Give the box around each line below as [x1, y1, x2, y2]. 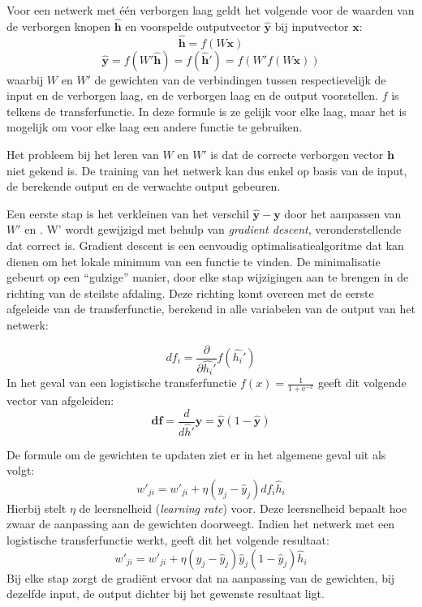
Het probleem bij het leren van [6, 146, 159, 162]
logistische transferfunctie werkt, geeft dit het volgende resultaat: [6, 532, 329, 549]
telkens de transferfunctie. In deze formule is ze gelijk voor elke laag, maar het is [6, 102, 407, 119]
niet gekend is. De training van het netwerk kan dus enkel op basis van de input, [6, 161, 407, 179]
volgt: [6, 462, 35, 479]
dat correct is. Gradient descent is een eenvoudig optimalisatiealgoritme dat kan [6, 236, 404, 253]
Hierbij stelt [6, 499, 67, 516]
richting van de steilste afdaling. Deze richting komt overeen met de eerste [6, 284, 374, 301]
